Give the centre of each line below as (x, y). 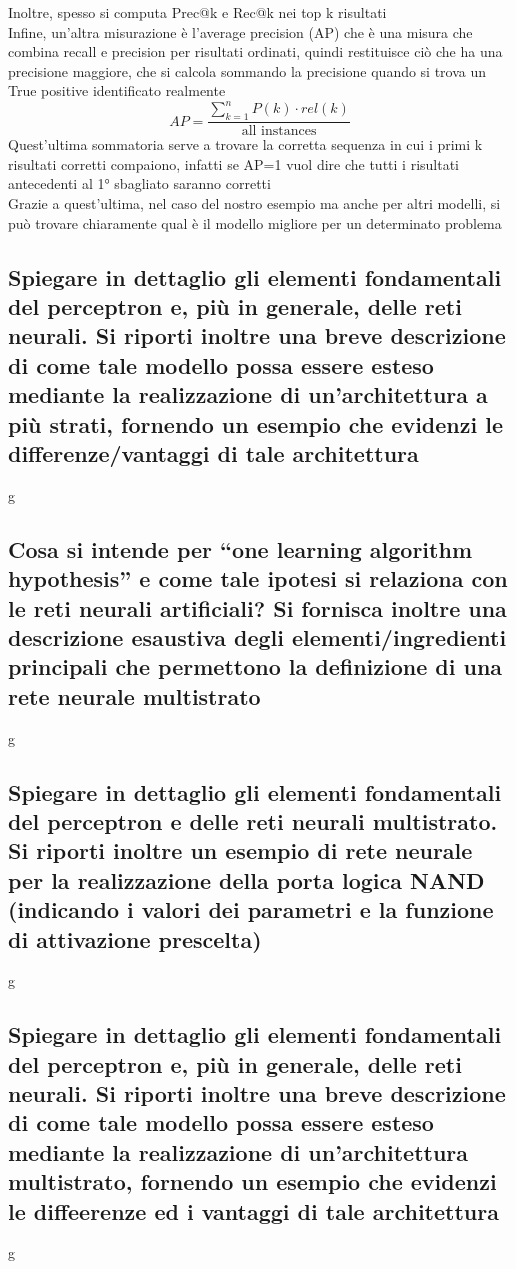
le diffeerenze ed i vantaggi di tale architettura (253, 1210)
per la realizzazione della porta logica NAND (246, 879)
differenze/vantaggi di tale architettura (213, 453)
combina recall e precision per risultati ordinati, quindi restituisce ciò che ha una (255, 51)
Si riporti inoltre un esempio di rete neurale (240, 850)
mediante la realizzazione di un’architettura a (248, 394)
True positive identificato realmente (117, 90)
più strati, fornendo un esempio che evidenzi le (256, 423)
